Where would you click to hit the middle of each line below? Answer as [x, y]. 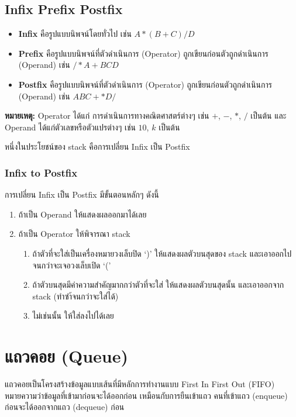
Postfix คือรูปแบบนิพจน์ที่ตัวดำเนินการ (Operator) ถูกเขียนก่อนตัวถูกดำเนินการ [145, 84]
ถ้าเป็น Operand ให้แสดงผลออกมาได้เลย [82, 214]
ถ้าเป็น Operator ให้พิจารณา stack [74, 234]
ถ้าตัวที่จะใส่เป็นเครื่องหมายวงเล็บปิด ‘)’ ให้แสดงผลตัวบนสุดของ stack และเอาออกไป [162, 253]
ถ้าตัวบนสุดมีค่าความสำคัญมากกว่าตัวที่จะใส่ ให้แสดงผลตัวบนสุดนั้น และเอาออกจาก [158, 285]
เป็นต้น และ [269, 116]
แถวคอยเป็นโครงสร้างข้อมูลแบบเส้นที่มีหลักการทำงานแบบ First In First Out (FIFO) [140, 384]
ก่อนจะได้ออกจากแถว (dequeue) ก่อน [65, 407]
